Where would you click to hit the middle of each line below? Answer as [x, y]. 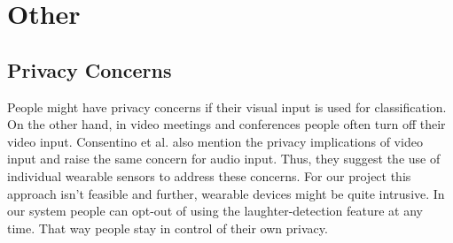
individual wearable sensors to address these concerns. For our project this [209, 175]
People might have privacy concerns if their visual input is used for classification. [227, 106]
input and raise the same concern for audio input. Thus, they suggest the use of [224, 159]
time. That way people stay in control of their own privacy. [168, 228]
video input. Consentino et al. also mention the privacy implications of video [215, 141]
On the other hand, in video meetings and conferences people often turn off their [226, 124]
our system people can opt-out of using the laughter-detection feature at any [215, 211]
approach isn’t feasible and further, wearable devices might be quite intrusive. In [226, 193]
